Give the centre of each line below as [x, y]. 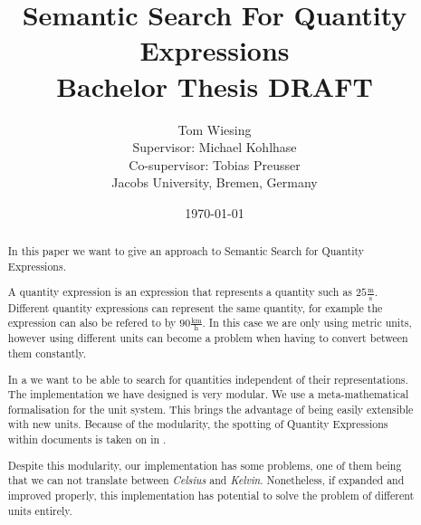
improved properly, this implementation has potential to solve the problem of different [211, 495]
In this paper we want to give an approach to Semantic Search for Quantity [186, 251]
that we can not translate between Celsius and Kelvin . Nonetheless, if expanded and [206, 480]
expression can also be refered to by [92, 323]
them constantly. [47, 353]
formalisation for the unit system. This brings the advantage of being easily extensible [210, 409]
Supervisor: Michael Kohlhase [215, 147]
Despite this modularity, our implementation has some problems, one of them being [205, 465]
